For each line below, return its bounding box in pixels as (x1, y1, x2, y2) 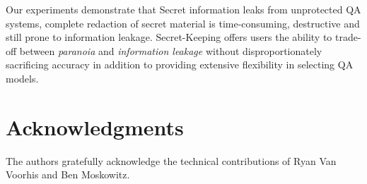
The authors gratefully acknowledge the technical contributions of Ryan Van (6, 153, 337, 168)
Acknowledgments (6, 112, 184, 141)
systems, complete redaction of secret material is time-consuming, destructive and (6, 16, 360, 30)
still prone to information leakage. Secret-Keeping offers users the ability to (6, 30, 332, 44)
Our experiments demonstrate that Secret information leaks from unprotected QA (6, 2, 361, 16)
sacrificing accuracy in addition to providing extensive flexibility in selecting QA (6, 57, 354, 72)
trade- (334, 30, 361, 44)
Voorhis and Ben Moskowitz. (6, 167, 130, 182)
